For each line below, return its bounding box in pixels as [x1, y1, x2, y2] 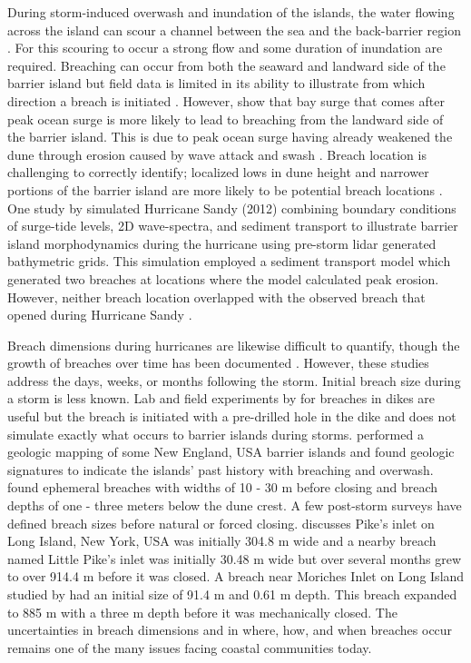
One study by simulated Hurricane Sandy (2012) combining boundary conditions [7, 198, 456, 217]
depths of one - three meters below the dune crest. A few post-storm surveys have [7, 496, 462, 515]
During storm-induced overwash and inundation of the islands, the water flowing [7, 3, 455, 21]
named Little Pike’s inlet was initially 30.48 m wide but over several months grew [7, 549, 462, 568]
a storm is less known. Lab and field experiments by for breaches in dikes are [7, 389, 436, 408]
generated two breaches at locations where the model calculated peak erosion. [7, 269, 439, 288]
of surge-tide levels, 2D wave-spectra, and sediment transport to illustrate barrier [7, 216, 458, 235]
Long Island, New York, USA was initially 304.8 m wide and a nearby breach [7, 531, 437, 550]
